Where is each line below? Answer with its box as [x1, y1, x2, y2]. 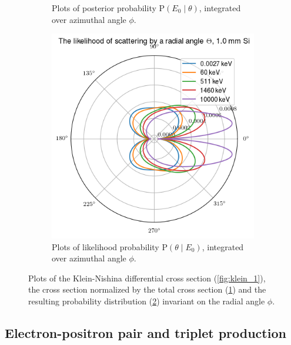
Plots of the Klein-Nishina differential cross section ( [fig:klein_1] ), [28, 271, 266, 284]
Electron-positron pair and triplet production [5, 323, 286, 341]
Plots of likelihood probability [52, 240, 159, 253]
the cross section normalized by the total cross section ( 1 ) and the [28, 283, 266, 296]
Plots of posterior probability [52, 2, 156, 14]
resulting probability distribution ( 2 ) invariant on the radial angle [28, 294, 265, 307]
